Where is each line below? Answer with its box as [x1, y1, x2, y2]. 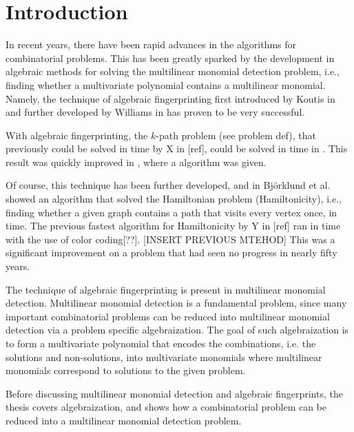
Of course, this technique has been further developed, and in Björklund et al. [6, 178, 331, 192]
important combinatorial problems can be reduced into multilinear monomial [6, 309, 330, 323]
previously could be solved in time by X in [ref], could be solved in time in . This [6, 141, 348, 156]
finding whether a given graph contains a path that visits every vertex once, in [6, 205, 337, 219]
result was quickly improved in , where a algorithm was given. [6, 154, 267, 169]
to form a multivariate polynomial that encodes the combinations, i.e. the [6, 336, 316, 350]
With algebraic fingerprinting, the [6, 127, 148, 142]
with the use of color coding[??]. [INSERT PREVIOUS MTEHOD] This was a [6, 232, 335, 246]
